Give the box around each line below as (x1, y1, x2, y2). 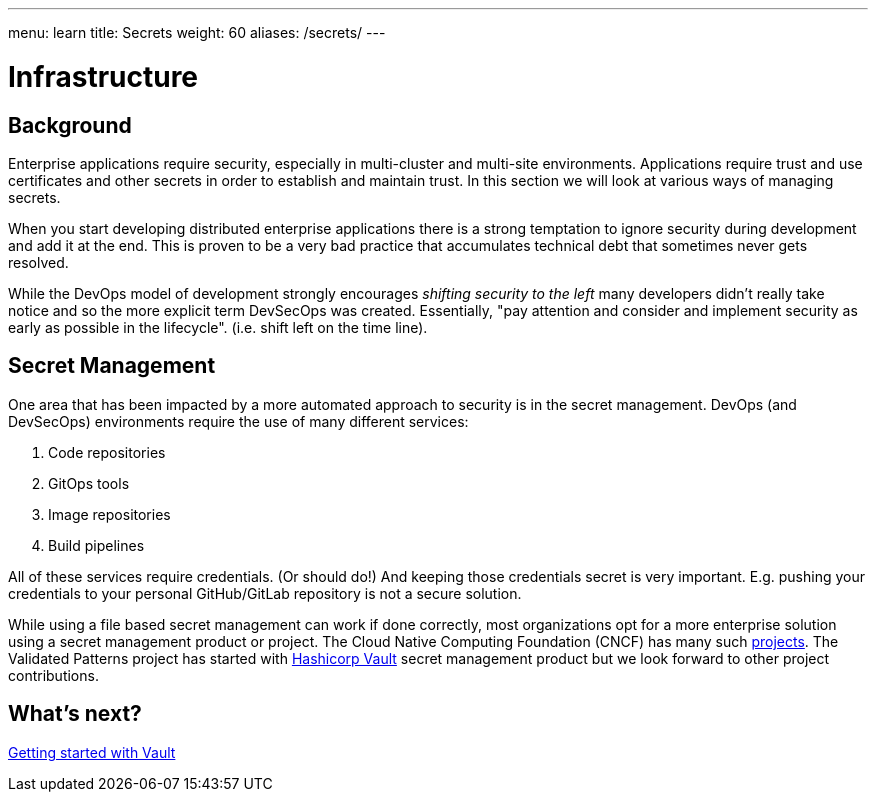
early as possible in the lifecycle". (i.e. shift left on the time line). (8, 318, 428, 336)
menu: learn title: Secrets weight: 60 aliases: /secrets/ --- (8, 24, 386, 41)
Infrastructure (8, 59, 199, 94)
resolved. (8, 253, 69, 271)
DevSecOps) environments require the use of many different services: (8, 412, 469, 430)
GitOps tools (48, 474, 130, 492)
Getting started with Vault (8, 743, 176, 761)
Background (8, 112, 132, 138)
